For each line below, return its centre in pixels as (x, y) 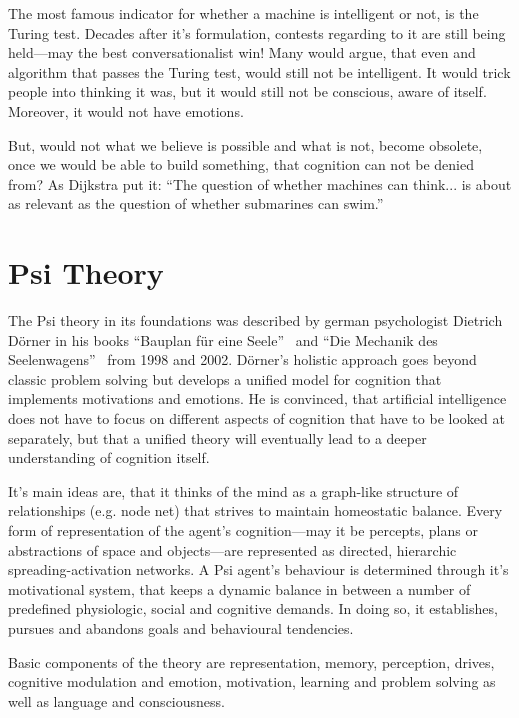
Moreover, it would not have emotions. (126, 110)
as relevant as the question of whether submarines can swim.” (196, 203)
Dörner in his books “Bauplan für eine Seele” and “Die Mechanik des (223, 339)
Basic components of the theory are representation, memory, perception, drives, (251, 661)
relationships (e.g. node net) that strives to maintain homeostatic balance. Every (255, 510)
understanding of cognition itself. (109, 457)
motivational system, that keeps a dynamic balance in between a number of (239, 588)
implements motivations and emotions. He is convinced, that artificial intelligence (257, 398)
